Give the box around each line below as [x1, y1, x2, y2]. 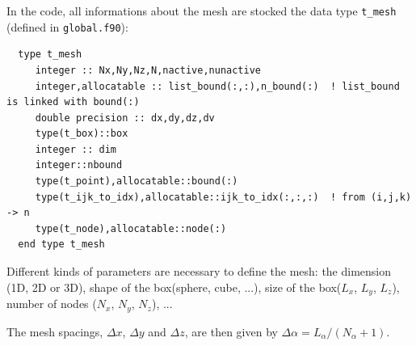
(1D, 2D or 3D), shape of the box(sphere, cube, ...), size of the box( [6, 278, 342, 295]
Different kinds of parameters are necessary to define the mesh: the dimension [6, 263, 392, 280]
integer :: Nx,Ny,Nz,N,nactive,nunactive [35, 64, 261, 76]
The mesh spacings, [6, 323, 103, 340]
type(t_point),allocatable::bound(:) [35, 175, 238, 188]
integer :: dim [35, 143, 117, 155]
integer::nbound [35, 159, 123, 171]
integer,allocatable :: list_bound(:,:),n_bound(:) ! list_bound [35, 80, 400, 92]
